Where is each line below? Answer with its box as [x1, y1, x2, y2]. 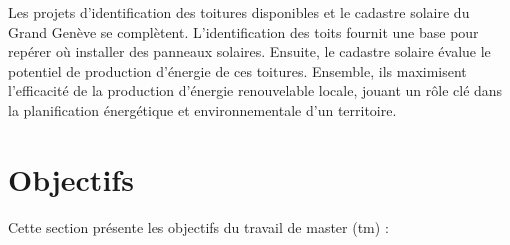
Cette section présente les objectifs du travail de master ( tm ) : [8, 216, 389, 237]
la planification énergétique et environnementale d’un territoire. [8, 99, 397, 120]
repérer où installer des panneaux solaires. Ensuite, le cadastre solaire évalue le [8, 41, 491, 62]
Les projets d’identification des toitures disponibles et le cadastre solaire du [8, 2, 470, 22]
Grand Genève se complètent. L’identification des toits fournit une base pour [8, 21, 479, 42]
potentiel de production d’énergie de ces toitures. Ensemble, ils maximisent [8, 60, 467, 81]
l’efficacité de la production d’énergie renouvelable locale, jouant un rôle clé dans [8, 80, 503, 101]
